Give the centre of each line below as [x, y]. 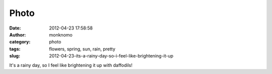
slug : [15, 56]
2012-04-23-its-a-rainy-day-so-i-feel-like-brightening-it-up [111, 56]
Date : [15, 28]
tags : [15, 49]
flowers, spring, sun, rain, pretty [82, 49]
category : [20, 42]
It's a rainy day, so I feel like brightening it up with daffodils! [71, 65]
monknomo [61, 34]
